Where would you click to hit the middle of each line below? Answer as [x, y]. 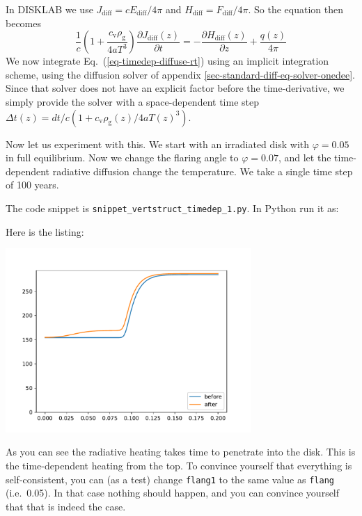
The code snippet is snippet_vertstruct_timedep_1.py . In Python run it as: [172, 208]
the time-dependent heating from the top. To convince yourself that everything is [179, 465]
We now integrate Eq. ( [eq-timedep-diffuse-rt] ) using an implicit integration [167, 61]
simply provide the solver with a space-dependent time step [132, 101]
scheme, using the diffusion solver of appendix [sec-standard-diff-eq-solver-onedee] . [180, 74]
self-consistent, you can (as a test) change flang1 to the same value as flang [170, 479]
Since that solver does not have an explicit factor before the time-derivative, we [175, 88]
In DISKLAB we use [49, 9]
